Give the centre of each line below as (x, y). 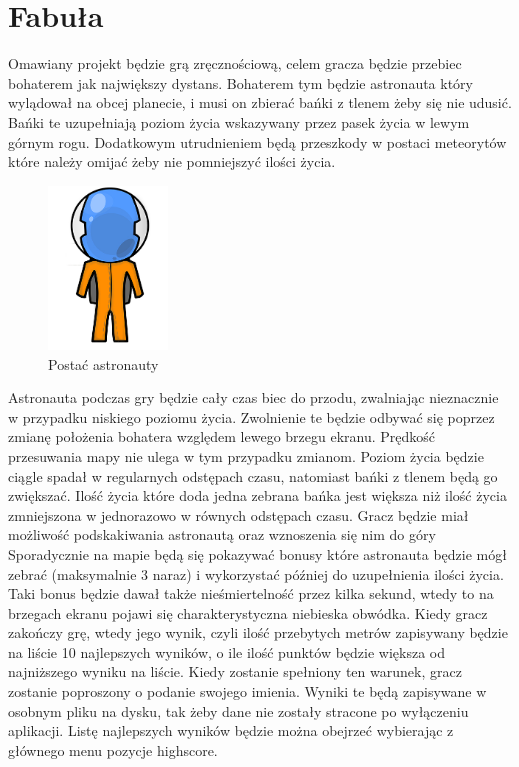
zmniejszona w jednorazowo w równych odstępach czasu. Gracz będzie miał (238, 514)
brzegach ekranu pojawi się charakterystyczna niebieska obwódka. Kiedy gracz (248, 612)
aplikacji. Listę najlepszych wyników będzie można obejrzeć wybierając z (231, 730)
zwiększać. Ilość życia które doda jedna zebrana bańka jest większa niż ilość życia (257, 495)
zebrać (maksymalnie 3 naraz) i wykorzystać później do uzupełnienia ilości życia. (256, 573)
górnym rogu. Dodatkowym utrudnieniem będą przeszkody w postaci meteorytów (257, 141)
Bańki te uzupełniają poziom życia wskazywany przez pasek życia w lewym (239, 121)
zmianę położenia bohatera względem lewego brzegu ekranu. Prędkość (222, 436)
